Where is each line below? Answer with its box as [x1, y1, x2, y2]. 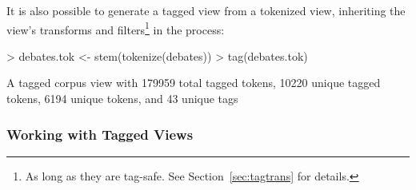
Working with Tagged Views [6, 124, 194, 144]
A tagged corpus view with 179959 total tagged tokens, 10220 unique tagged [6, 74, 381, 91]
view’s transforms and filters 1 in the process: [6, 18, 225, 38]
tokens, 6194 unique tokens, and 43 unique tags [6, 90, 238, 107]
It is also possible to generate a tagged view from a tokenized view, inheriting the [6, 2, 406, 18]
